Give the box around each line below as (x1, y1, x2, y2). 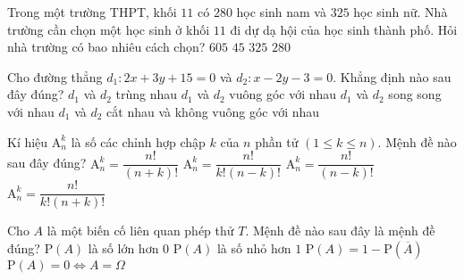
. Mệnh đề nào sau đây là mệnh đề (245, 221, 435, 240)
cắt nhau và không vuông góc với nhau (106, 102, 320, 120)
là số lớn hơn (88, 238, 159, 257)
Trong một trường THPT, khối (7, 3, 177, 21)
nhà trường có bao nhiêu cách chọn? (7, 37, 206, 56)
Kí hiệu (7, 132, 48, 151)
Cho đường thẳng (7, 67, 103, 86)
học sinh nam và (236, 3, 326, 21)
